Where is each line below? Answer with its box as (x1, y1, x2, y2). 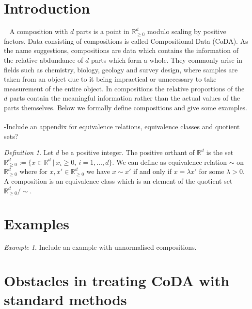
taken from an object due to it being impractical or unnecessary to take (4, 74, 217, 84)
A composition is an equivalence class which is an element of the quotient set (4, 176, 233, 186)
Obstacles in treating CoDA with (4, 271, 230, 291)
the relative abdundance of (4, 54, 83, 65)
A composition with (9, 26, 68, 36)
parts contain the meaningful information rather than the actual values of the (9, 93, 240, 103)
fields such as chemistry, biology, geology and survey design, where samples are (4, 64, 238, 74)
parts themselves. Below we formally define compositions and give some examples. (4, 102, 248, 112)
